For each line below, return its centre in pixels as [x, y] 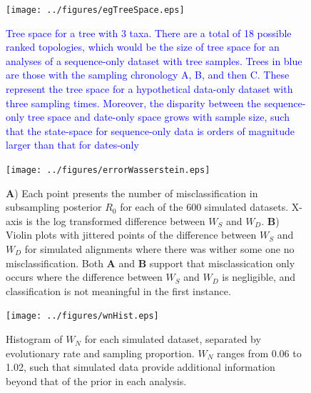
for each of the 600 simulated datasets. [204, 207]
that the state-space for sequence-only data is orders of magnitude [150, 130]
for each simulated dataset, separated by [173, 339]
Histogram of [34, 339]
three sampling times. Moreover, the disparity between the [133, 103]
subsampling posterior [54, 207]
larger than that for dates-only [72, 145]
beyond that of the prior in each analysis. [96, 380]
